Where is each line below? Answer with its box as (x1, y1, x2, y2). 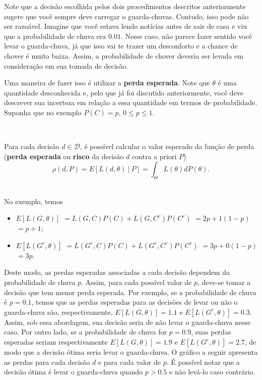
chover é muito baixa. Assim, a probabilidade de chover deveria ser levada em (4, 50, 243, 61)
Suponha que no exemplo (4, 107, 82, 117)
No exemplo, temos (4, 196, 63, 206)
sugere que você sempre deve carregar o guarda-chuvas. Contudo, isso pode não (4, 11, 249, 21)
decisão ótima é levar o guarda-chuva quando (4, 366, 143, 377)
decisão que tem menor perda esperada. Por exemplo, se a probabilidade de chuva (4, 287, 256, 297)
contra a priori (132, 151, 177, 161)
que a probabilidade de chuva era (4, 30, 106, 41)
